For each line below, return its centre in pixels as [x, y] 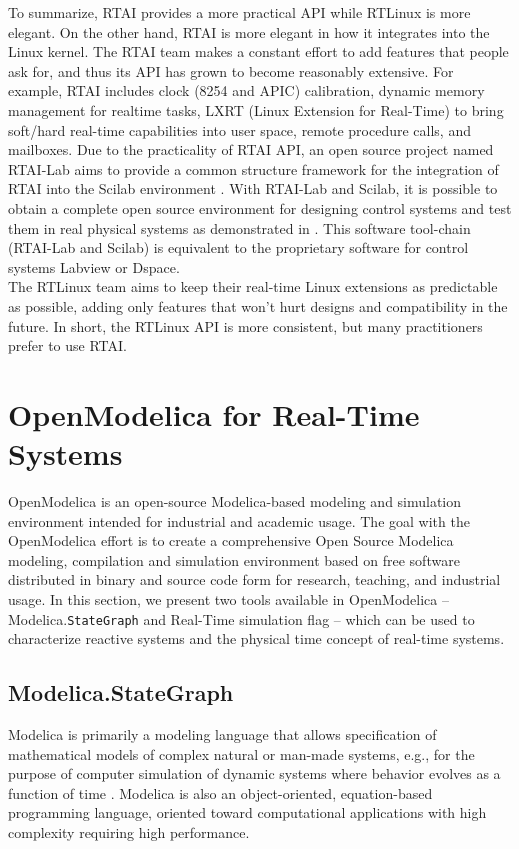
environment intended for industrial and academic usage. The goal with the [239, 520]
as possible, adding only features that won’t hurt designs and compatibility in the [258, 305]
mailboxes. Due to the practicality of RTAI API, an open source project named [251, 149]
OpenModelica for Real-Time [214, 413]
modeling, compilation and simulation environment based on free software [234, 559]
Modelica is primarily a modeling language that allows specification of [222, 734]
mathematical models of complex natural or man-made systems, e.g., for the [241, 753]
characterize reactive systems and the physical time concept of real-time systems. [256, 638]
